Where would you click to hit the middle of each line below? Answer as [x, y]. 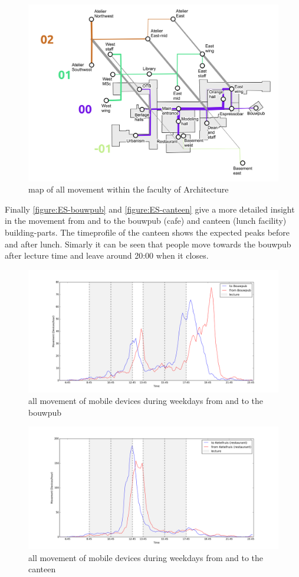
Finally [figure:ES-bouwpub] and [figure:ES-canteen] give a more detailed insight [150, 209]
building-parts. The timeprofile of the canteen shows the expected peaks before [147, 232]
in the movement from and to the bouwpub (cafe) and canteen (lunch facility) [146, 221]
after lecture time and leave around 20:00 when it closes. [107, 255]
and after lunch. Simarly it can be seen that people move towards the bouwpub [148, 244]
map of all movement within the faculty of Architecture [129, 189]
